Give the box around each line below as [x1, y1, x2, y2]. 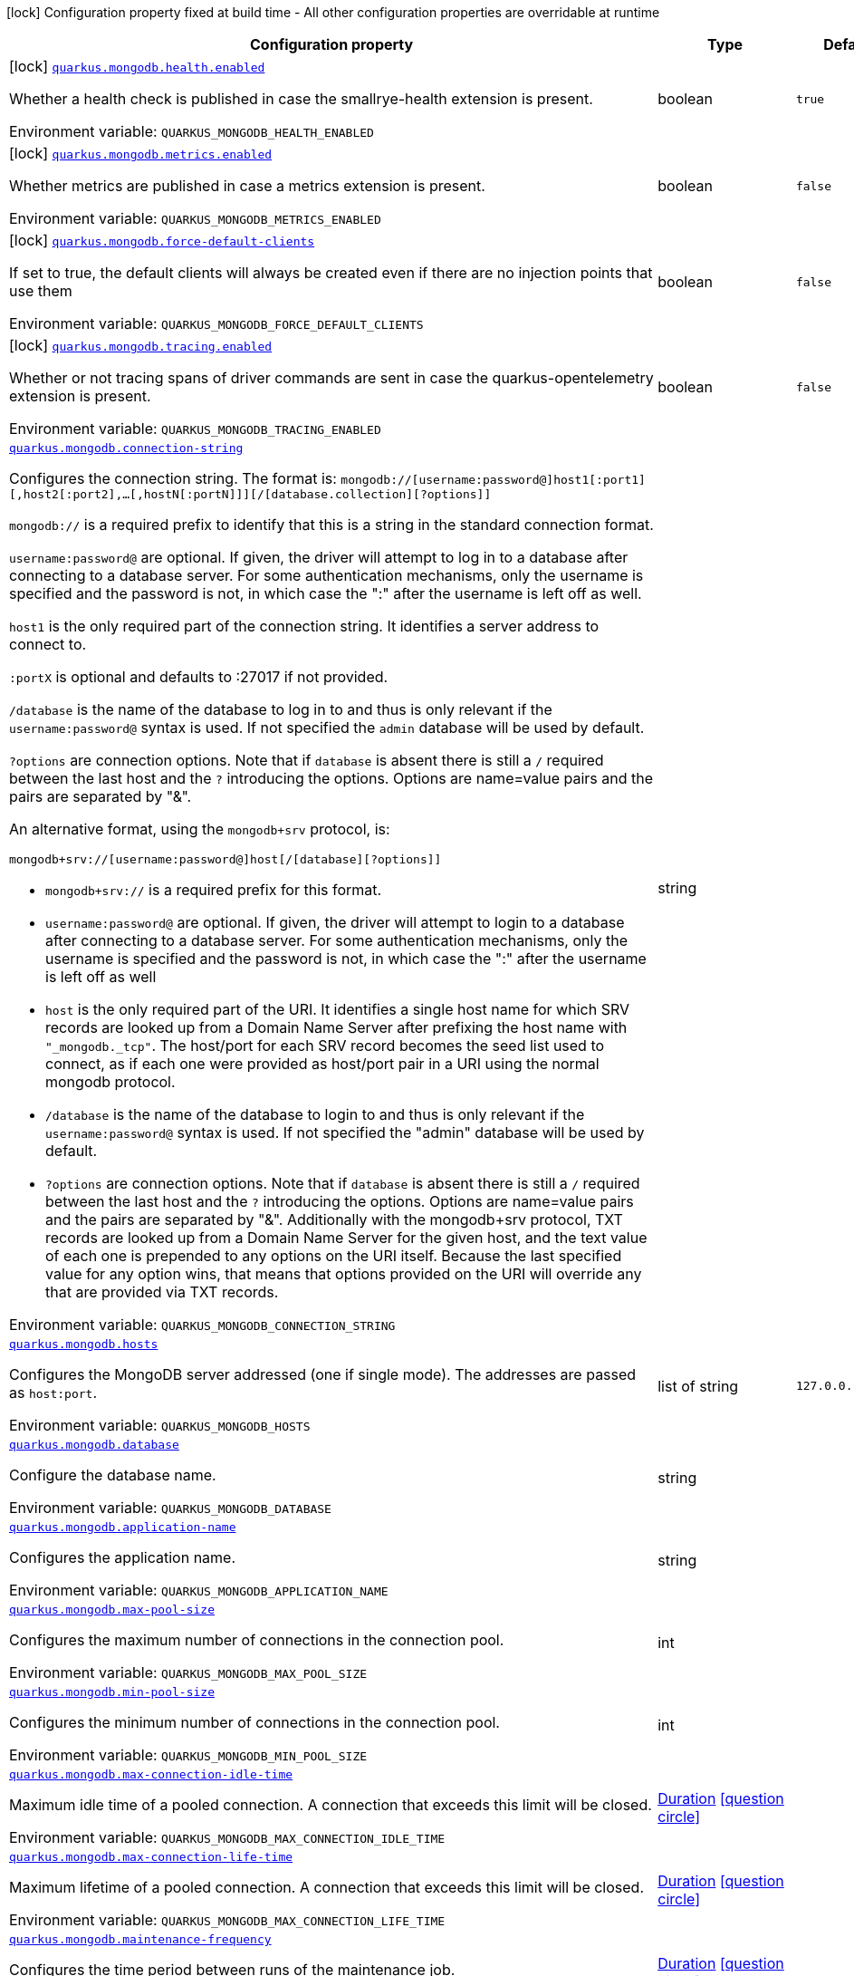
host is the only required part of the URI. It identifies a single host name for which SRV [45, 1000, 629, 1018]
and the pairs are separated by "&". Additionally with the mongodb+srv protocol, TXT [45, 1210, 623, 1229]
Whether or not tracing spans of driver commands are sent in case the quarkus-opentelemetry [9, 369, 654, 387]
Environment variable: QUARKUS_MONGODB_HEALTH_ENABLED [9, 122, 374, 140]
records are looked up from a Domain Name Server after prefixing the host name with [45, 1018, 628, 1036]
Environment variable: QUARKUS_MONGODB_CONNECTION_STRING [9, 1316, 396, 1334]
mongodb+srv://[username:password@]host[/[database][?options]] [9, 853, 442, 866]
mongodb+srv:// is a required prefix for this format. [45, 881, 382, 899]
